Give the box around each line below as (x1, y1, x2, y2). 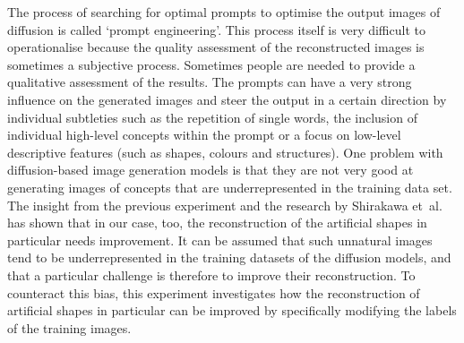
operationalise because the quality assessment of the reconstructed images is (7, 38, 425, 56)
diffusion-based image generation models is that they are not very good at (7, 160, 414, 179)
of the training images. (7, 318, 132, 337)
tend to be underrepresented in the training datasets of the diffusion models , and (7, 248, 451, 267)
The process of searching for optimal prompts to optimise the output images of (7, 3, 441, 21)
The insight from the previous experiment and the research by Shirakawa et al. (7, 195, 443, 214)
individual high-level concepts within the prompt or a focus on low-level (7, 125, 401, 144)
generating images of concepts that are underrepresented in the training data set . (7, 177, 452, 196)
